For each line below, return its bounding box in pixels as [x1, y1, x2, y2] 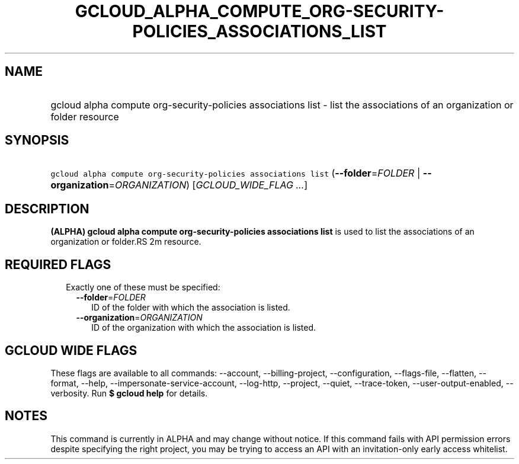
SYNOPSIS [5, 133, 69, 148]
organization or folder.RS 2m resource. [50, 236, 201, 247]
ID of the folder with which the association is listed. [91, 302, 290, 313]
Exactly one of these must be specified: [66, 282, 220, 293]
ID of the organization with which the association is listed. [91, 322, 316, 333]
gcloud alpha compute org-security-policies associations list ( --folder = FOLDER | [50, 167, 421, 180]
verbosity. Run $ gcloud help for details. [50, 388, 208, 398]
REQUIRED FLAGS [5, 257, 111, 272]
